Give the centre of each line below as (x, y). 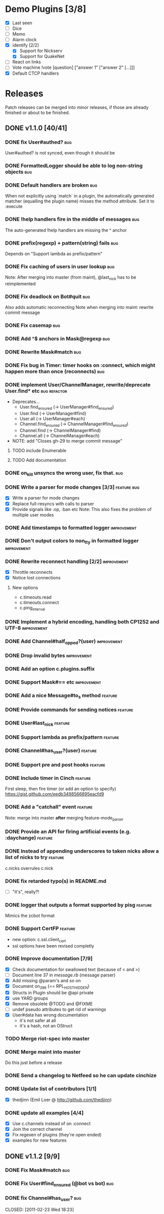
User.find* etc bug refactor (36, 391)
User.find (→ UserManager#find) (53, 413)
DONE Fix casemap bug (33, 325)
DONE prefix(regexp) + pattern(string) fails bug (62, 243)
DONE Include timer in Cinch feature (48, 778)
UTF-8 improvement (26, 628)
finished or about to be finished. (37, 112)
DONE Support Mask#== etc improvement (53, 682)
